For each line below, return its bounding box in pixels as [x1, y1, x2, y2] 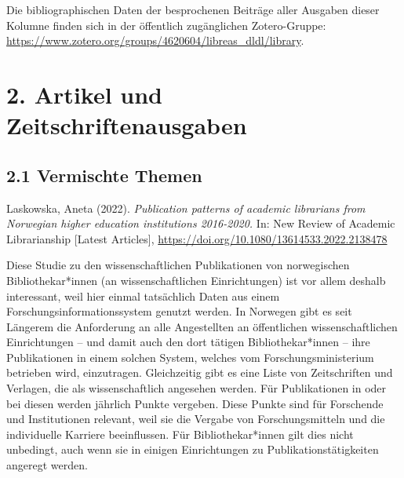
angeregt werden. [6, 457, 88, 473]
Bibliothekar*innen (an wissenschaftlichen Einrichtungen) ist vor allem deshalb [6, 272, 386, 288]
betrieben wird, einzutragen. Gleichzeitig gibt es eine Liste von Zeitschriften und [6, 364, 393, 381]
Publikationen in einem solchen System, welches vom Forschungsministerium [6, 348, 374, 365]
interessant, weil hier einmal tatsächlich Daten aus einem [6, 287, 280, 304]
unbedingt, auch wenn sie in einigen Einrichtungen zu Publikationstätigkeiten [6, 441, 379, 458]
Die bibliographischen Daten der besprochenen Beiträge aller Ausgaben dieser [6, 2, 380, 17]
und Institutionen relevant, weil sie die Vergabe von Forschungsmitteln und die [6, 410, 385, 427]
